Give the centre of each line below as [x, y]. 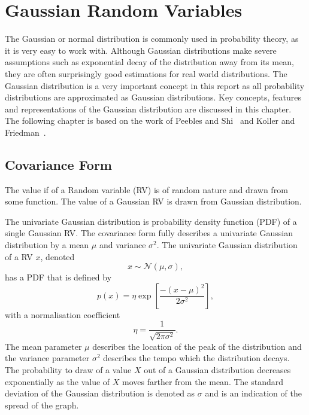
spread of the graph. [42, 405]
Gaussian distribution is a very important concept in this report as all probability [155, 85]
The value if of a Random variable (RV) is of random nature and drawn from [146, 189]
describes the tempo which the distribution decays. [196, 358]
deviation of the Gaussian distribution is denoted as [100, 393]
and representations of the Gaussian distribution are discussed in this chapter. [148, 109]
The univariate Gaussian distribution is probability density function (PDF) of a [151, 221]
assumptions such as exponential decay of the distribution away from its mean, [149, 62]
